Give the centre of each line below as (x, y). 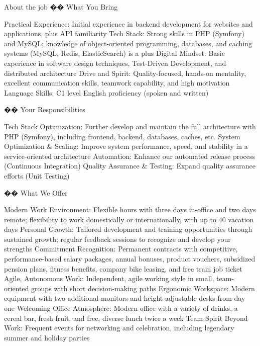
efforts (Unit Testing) (37, 175)
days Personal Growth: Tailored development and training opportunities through (128, 229)
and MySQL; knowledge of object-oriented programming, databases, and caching (128, 43)
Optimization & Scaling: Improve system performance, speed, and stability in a (126, 146)
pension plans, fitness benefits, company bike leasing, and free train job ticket (123, 268)
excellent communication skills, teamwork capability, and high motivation (117, 83)
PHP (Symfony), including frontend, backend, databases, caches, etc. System (122, 136)
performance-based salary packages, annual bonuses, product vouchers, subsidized (130, 259)
